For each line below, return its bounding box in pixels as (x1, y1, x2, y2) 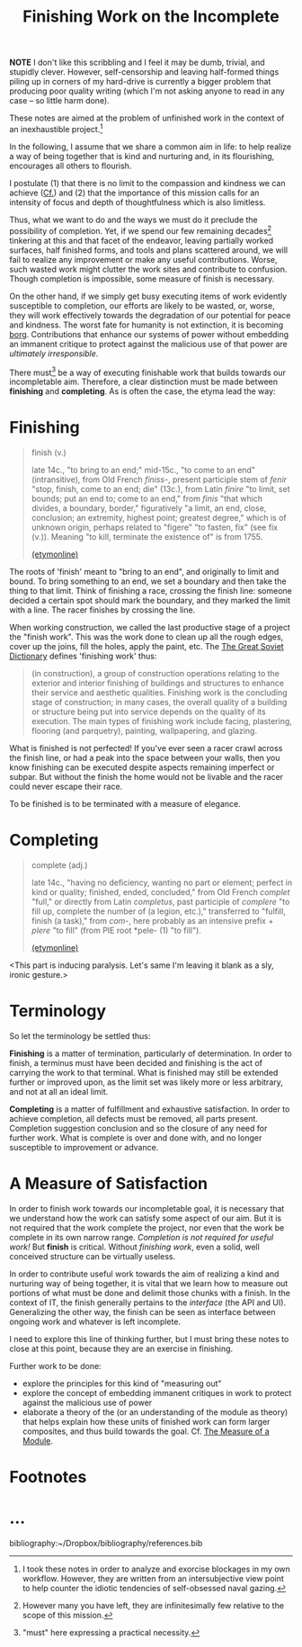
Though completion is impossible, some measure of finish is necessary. (9, 273, 275, 284)
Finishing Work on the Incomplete (22, 6, 280, 27)
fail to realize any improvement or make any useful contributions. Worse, (9, 254, 278, 264)
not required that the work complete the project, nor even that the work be (9, 1222, 285, 1233)
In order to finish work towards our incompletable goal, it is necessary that (9, 1203, 285, 1213)
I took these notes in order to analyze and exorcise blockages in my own (22, 1563, 290, 1575)
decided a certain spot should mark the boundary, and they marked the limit (9, 595, 290, 606)
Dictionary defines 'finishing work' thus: (9, 650, 157, 662)
